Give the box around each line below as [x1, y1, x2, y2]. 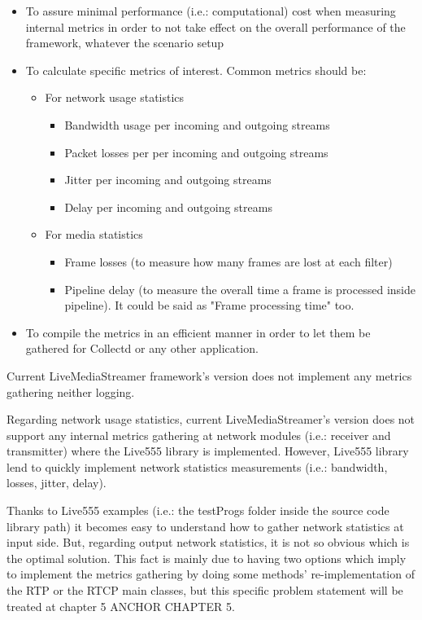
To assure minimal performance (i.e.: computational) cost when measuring [25, 2, 396, 19]
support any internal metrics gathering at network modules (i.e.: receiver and [7, 426, 391, 443]
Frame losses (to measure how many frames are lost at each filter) [64, 253, 393, 270]
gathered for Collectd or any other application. [25, 340, 259, 357]
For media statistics [45, 226, 143, 243]
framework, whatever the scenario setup [25, 34, 224, 51]
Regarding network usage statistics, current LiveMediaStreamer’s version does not [7, 411, 415, 428]
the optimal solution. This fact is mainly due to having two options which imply [7, 549, 407, 566]
